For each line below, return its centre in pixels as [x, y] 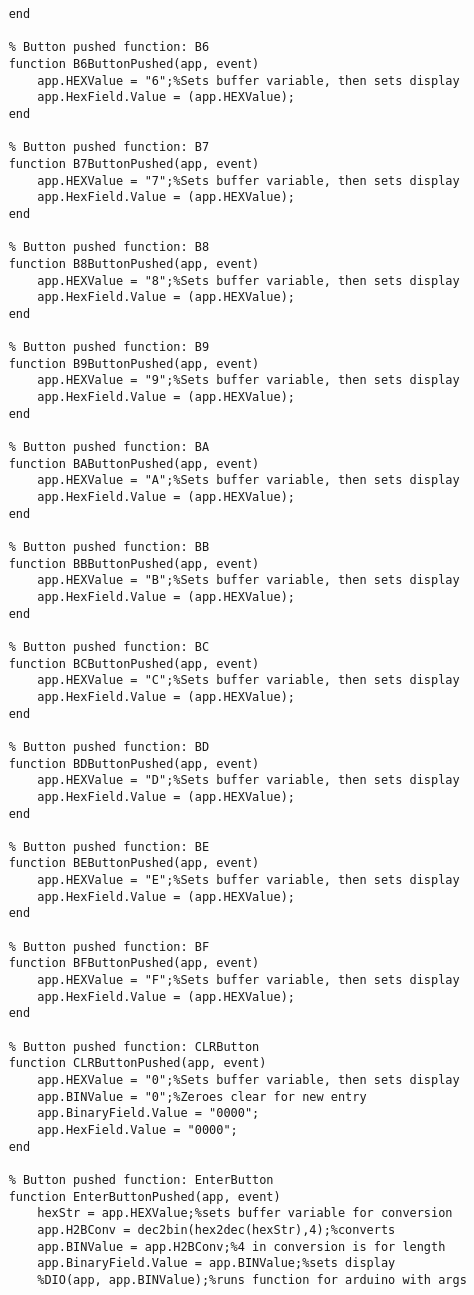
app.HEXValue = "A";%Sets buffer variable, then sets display [248, 480]
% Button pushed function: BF [109, 946]
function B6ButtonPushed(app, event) [134, 63]
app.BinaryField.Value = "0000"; [148, 1113]
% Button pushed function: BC [109, 646]
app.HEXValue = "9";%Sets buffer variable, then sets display [248, 380]
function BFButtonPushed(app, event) [134, 963]
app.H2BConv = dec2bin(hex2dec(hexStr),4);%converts [216, 1229]
